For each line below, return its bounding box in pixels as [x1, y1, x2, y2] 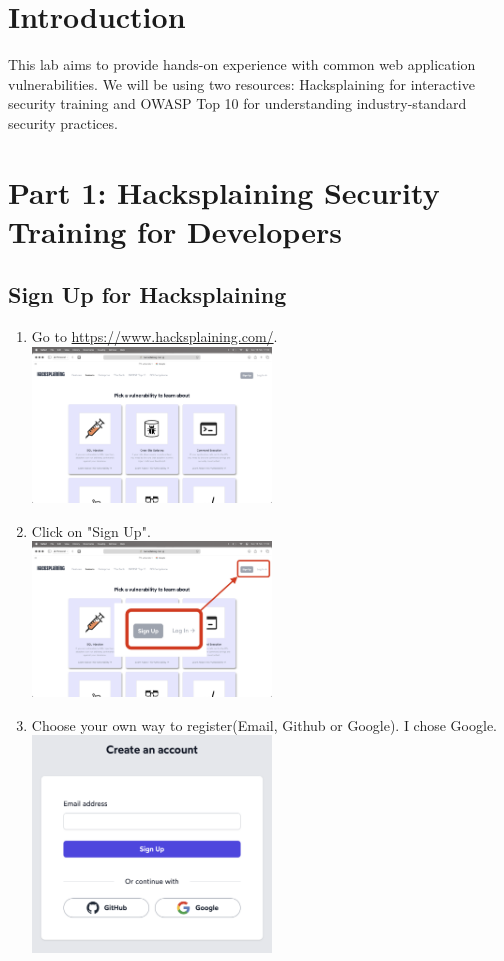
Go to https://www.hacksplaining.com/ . [31, 326, 278, 347]
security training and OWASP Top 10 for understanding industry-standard [8, 93, 467, 114]
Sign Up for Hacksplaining [8, 279, 287, 310]
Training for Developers [8, 210, 342, 251]
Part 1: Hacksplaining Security [8, 171, 440, 212]
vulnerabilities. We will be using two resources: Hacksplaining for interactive [8, 73, 475, 94]
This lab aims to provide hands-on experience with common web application [8, 54, 476, 75]
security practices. [8, 112, 118, 133]
